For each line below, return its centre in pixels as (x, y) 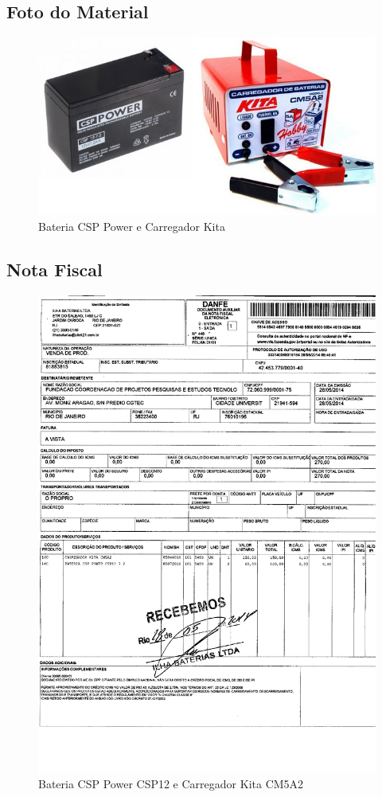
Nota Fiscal (55, 269)
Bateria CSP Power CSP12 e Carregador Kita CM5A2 (171, 784)
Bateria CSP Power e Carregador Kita (132, 226)
